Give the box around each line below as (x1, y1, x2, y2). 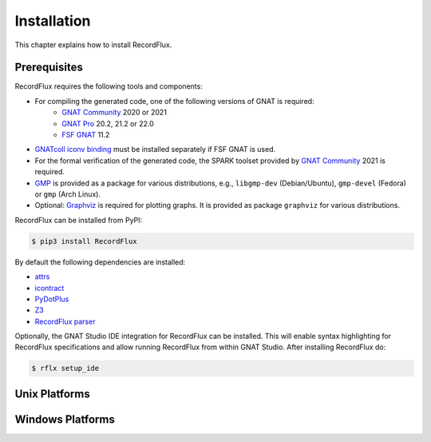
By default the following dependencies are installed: (14, 257, 186, 267)
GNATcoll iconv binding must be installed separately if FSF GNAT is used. (34, 145, 275, 154)
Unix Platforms (14, 387, 91, 400)
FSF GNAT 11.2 (61, 130, 110, 140)
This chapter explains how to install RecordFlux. (14, 40, 172, 50)
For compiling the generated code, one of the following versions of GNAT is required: (34, 96, 314, 106)
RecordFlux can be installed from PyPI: (14, 215, 143, 225)
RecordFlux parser (34, 317, 96, 326)
